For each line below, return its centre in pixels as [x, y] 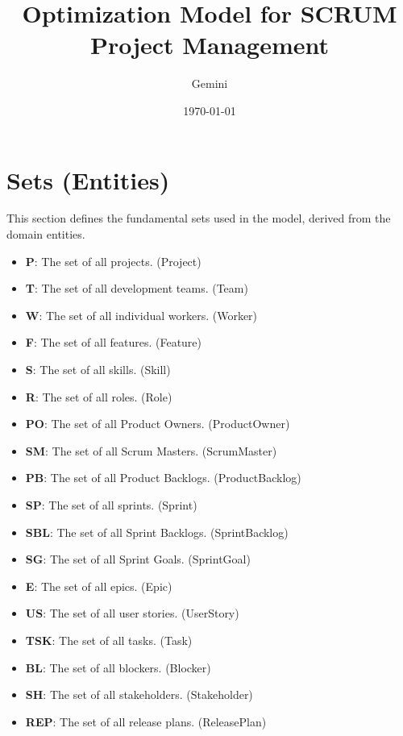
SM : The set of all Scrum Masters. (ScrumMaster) [151, 450]
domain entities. [46, 234]
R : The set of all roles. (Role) [99, 396]
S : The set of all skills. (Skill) [98, 369]
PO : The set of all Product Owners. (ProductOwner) [158, 424]
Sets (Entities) [88, 179]
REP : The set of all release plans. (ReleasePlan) [146, 721]
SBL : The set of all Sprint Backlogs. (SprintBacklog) [157, 532]
